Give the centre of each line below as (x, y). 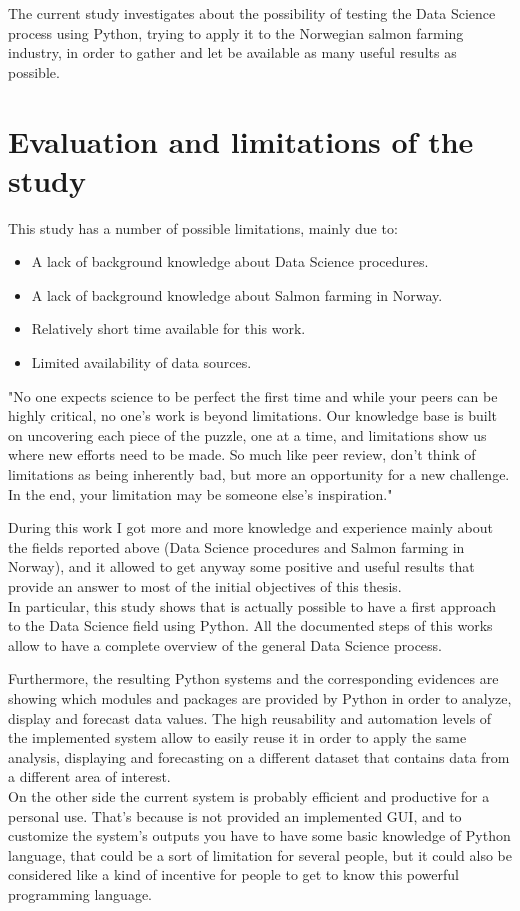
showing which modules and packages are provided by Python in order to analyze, (260, 697)
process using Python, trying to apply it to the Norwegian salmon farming (236, 32)
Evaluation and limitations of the (241, 140)
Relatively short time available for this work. (168, 328)
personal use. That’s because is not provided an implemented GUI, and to (235, 815)
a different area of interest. (89, 776)
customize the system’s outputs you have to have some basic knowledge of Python (259, 835)
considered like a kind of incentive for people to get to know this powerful (233, 874)
